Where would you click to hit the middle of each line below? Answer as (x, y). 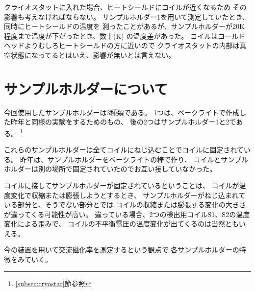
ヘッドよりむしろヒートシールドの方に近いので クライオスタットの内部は (122, 45)
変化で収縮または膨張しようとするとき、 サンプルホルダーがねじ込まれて (128, 195)
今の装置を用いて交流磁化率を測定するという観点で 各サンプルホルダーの (122, 250)
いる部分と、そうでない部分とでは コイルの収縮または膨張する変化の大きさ (125, 205)
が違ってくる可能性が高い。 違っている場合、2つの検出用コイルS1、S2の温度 (127, 214)
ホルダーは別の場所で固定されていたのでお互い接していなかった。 (110, 169)
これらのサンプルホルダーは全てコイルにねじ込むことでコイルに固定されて (124, 150)
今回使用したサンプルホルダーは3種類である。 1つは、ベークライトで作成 (122, 112)
